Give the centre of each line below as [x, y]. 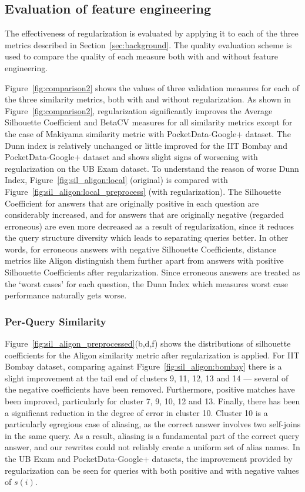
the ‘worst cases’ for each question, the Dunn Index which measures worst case [146, 283]
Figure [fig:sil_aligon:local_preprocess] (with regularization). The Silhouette [143, 191]
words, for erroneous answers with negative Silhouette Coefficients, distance [141, 249]
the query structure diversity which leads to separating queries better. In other [147, 237]
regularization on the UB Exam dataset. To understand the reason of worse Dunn [152, 168]
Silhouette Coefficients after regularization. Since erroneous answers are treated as [152, 272]
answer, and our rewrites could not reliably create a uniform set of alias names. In [152, 447]
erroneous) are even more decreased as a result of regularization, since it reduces [149, 226]
